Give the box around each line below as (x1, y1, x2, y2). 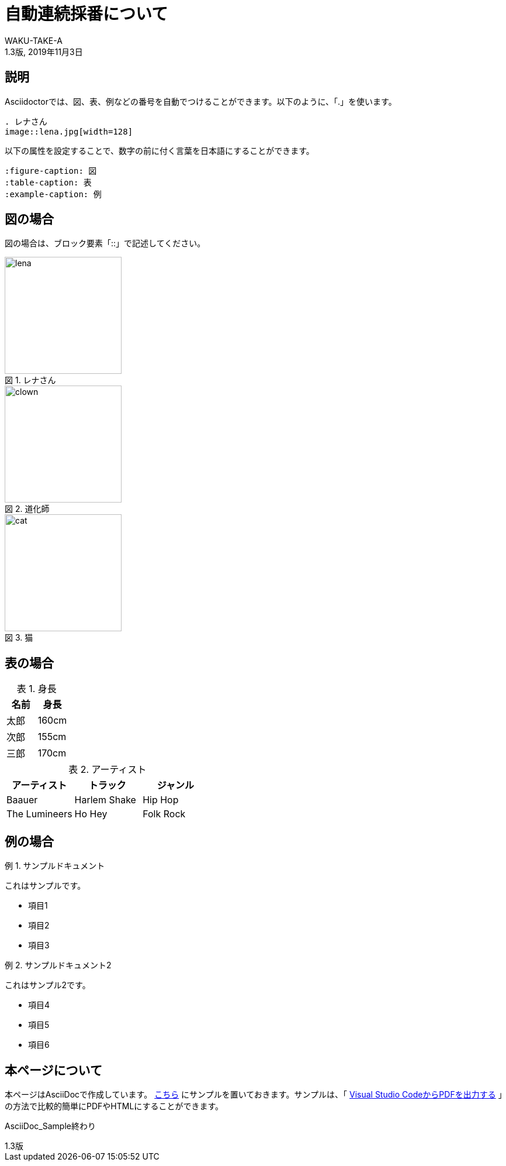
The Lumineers (6, 808, 72, 820)
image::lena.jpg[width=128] (5, 126, 133, 136)
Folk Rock (143, 808, 186, 820)
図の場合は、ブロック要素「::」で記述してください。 (5, 238, 206, 249)
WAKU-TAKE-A (5, 35, 63, 46)
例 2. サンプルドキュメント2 (5, 960, 112, 971)
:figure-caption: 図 (5, 166, 97, 176)
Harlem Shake (74, 794, 136, 806)
